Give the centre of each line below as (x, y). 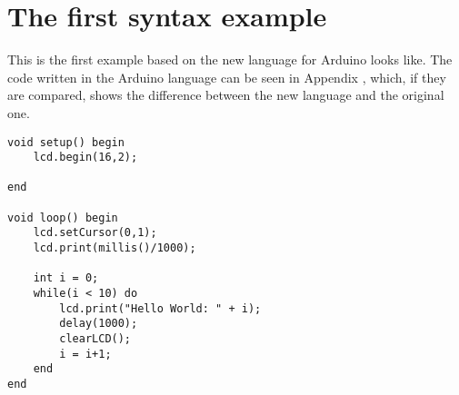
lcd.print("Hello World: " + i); (160, 308)
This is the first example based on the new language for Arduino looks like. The (230, 59)
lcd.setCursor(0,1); (95, 233)
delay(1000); (99, 324)
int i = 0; (66, 278)
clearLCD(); (95, 339)
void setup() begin (66, 142)
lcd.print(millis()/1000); (115, 248)
